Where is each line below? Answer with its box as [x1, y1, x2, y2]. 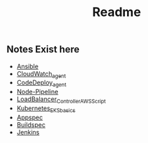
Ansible [16, 62, 39, 70]
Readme [92, 4, 141, 20]
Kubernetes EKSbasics [16, 104, 76, 114]
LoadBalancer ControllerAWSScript [16, 95, 106, 105]
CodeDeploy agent [16, 78, 67, 89]
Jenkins [16, 128, 40, 136]
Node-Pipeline [16, 88, 59, 96]
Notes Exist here [6, 43, 80, 56]
